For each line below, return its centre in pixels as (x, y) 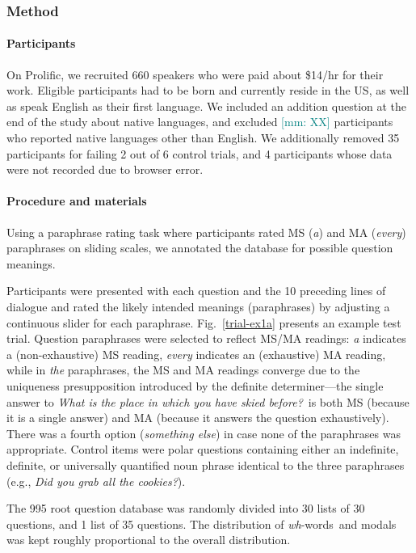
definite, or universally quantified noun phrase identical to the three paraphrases (206, 464)
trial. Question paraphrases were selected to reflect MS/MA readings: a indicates (206, 338)
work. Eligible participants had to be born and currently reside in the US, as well (208, 90)
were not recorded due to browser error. (105, 169)
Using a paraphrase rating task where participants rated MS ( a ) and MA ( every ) (206, 232)
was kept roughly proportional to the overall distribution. (149, 540)
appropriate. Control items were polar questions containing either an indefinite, (203, 449)
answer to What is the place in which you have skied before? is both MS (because (208, 401)
